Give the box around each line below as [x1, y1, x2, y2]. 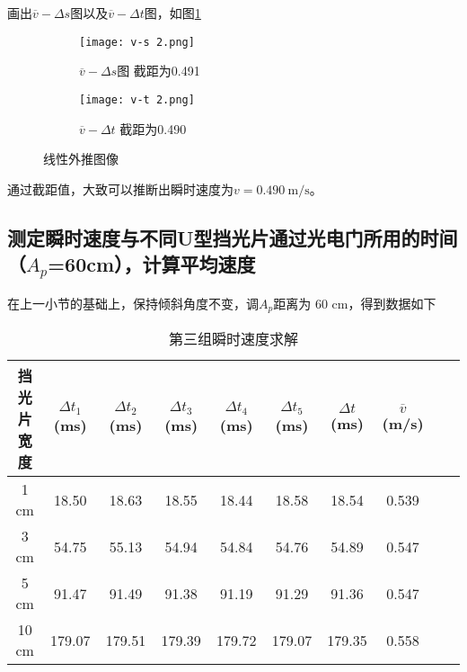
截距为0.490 [119, 119, 187, 138]
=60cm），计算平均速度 [48, 250, 256, 278]
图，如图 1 [144, 4, 201, 22]
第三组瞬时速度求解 [168, 328, 298, 350]
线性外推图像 [43, 149, 119, 168]
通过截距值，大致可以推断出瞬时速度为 [7, 179, 233, 198]
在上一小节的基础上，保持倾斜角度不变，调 [7, 293, 259, 312]
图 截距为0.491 [117, 61, 200, 80]
